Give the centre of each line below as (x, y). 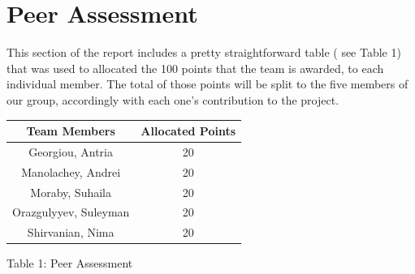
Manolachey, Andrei (71, 171)
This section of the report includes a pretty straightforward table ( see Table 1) (204, 52)
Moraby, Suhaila (71, 192)
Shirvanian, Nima (71, 232)
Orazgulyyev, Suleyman (71, 212)
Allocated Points (188, 131)
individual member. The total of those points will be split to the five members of (207, 84)
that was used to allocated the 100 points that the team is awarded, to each (195, 68)
